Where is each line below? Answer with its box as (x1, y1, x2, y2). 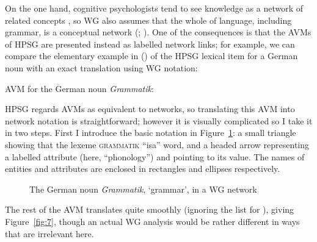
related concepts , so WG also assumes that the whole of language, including (5, 13, 292, 26)
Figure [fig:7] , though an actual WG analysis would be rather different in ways (5, 215, 300, 227)
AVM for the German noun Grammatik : (5, 82, 154, 94)
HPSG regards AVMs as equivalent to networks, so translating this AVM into (5, 102, 295, 115)
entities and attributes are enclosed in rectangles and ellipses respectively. (5, 162, 280, 175)
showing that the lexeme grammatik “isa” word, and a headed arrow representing (5, 138, 310, 151)
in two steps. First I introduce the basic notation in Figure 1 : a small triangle (5, 126, 296, 139)
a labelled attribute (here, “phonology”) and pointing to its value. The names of (5, 150, 305, 163)
